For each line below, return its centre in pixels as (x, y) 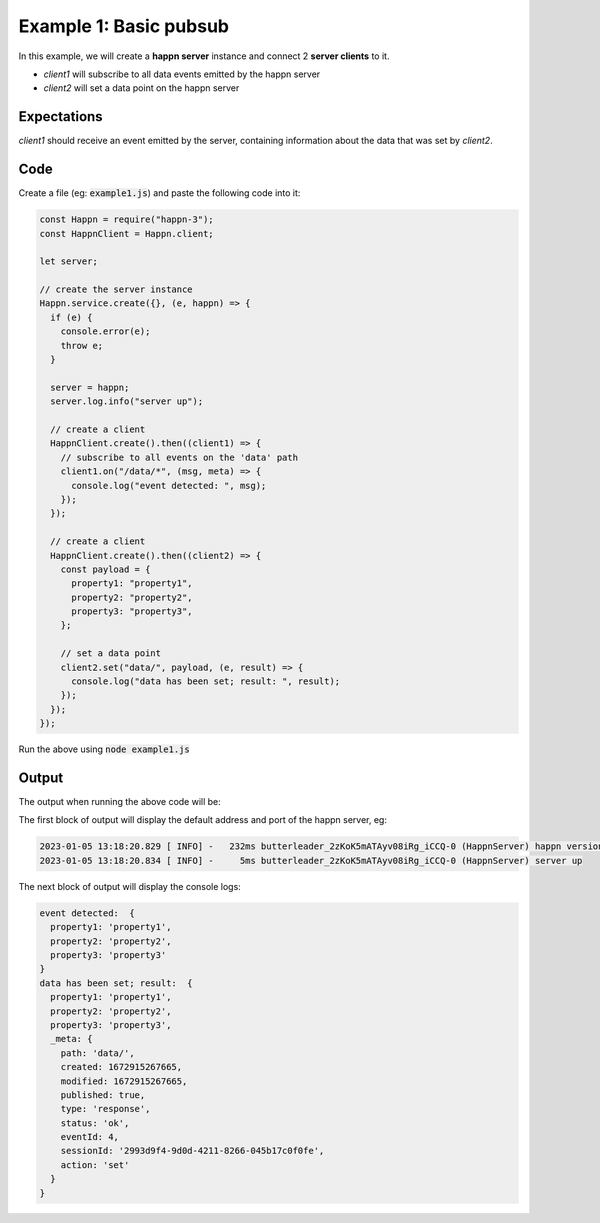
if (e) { (71, 317)
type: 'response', (105, 1109)
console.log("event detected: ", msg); (169, 485)
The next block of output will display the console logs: (130, 886)
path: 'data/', (97, 1053)
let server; (69, 261)
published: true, (103, 1094)
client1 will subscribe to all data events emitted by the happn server (182, 74)
